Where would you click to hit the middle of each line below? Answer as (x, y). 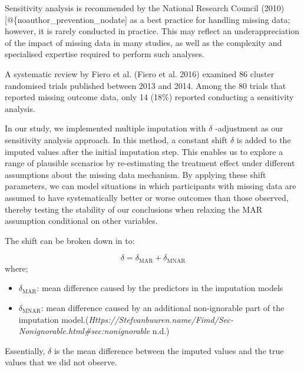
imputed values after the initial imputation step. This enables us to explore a (144, 151)
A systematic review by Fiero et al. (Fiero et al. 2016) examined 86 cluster (140, 73)
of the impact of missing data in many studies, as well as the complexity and (143, 42)
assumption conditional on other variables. (81, 221)
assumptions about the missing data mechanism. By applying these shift (136, 174)
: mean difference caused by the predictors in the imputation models (160, 288)
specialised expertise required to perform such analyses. (105, 54)
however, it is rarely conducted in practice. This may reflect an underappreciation (152, 31)
